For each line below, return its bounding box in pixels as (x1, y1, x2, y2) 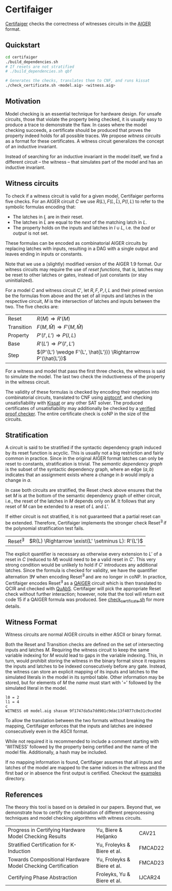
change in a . (5, 477, 32, 483)
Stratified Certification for (8, 841, 69, 848)
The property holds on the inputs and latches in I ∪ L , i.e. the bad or (12, 224, 156, 230)
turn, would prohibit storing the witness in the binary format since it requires (5, 658, 166, 664)
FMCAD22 (139, 844, 164, 851)
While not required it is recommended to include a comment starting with (5, 738, 160, 745)
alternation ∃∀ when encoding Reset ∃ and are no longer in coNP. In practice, (5, 573, 167, 580)
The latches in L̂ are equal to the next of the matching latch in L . (12, 219, 147, 225)
